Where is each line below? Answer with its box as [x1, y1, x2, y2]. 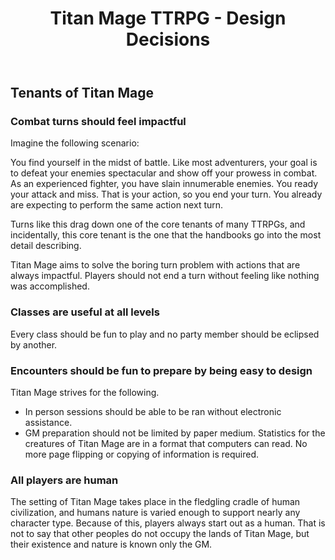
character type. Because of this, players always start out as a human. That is [10, 517, 326, 529]
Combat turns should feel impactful [10, 115, 187, 129]
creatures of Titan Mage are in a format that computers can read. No [24, 438, 308, 450]
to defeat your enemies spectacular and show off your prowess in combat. [10, 167, 318, 179]
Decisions [125, 28, 211, 51]
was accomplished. [10, 280, 90, 292]
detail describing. [10, 240, 82, 252]
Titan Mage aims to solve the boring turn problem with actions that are [10, 259, 301, 271]
